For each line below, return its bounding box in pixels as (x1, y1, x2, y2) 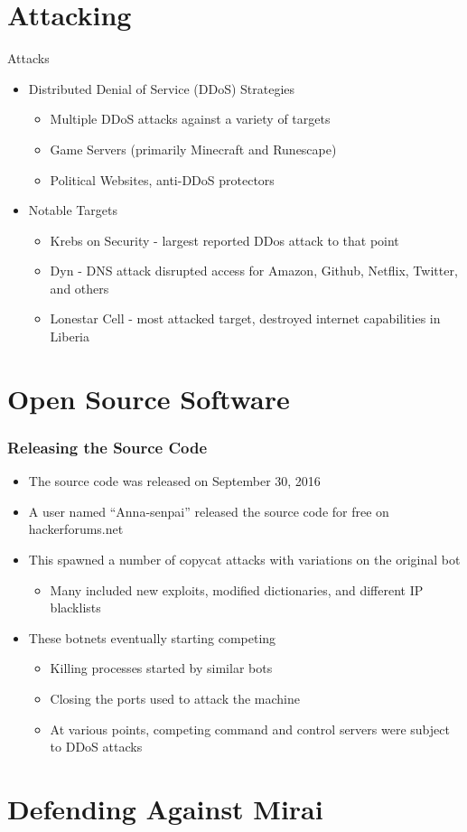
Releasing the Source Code (7, 435, 208, 458)
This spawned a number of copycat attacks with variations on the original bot (28, 550, 461, 569)
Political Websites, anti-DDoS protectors (50, 170, 275, 189)
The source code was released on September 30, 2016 (28, 472, 321, 491)
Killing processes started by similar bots (50, 659, 273, 678)
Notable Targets (28, 201, 117, 220)
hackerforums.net (28, 519, 124, 538)
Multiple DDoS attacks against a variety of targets (50, 109, 331, 128)
